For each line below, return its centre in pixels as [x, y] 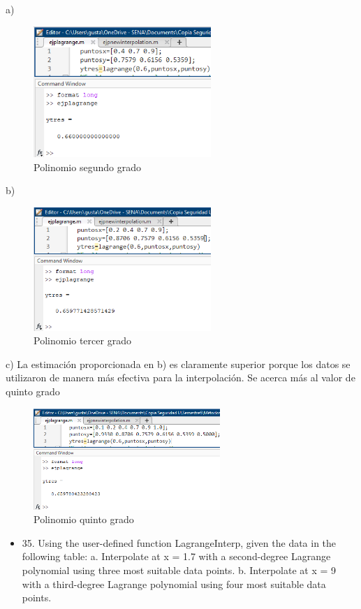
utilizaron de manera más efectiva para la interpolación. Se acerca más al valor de [180, 377]
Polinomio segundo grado [87, 167]
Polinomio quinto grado [84, 519]
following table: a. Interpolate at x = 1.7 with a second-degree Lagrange [176, 556]
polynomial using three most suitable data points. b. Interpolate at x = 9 [179, 570]
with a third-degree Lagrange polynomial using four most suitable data [174, 584]
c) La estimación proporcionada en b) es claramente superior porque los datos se [178, 364]
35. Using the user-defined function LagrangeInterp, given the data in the [179, 542]
